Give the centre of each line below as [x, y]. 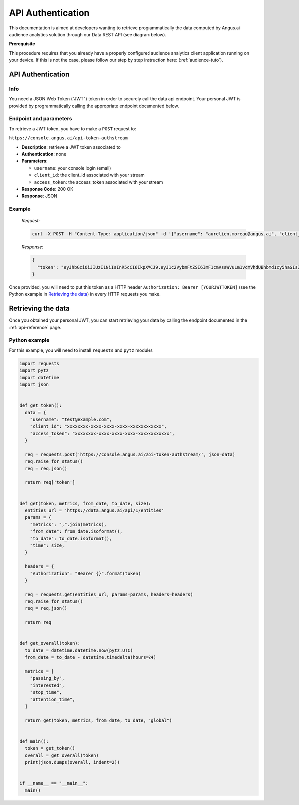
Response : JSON [39, 196]
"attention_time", [53, 699]
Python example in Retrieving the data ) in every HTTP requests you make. [85, 294]
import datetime [40, 378]
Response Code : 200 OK [48, 189]
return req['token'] [50, 482]
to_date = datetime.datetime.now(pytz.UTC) [79, 650]
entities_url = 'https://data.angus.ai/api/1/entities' [95, 510]
